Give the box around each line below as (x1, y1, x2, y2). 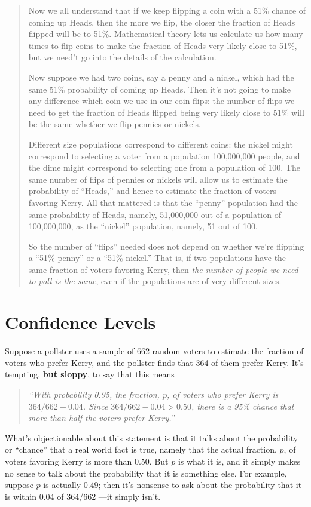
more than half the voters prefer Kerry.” (28, 411, 175, 424)
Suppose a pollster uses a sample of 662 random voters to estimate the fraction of (5, 345, 304, 357)
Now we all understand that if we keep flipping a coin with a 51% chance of (28, 4, 306, 16)
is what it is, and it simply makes (178, 454, 301, 467)
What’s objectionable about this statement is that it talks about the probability (5, 431, 298, 444)
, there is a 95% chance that (191, 400, 294, 412)
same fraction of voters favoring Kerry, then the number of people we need (28, 263, 298, 275)
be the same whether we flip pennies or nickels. (28, 118, 201, 130)
